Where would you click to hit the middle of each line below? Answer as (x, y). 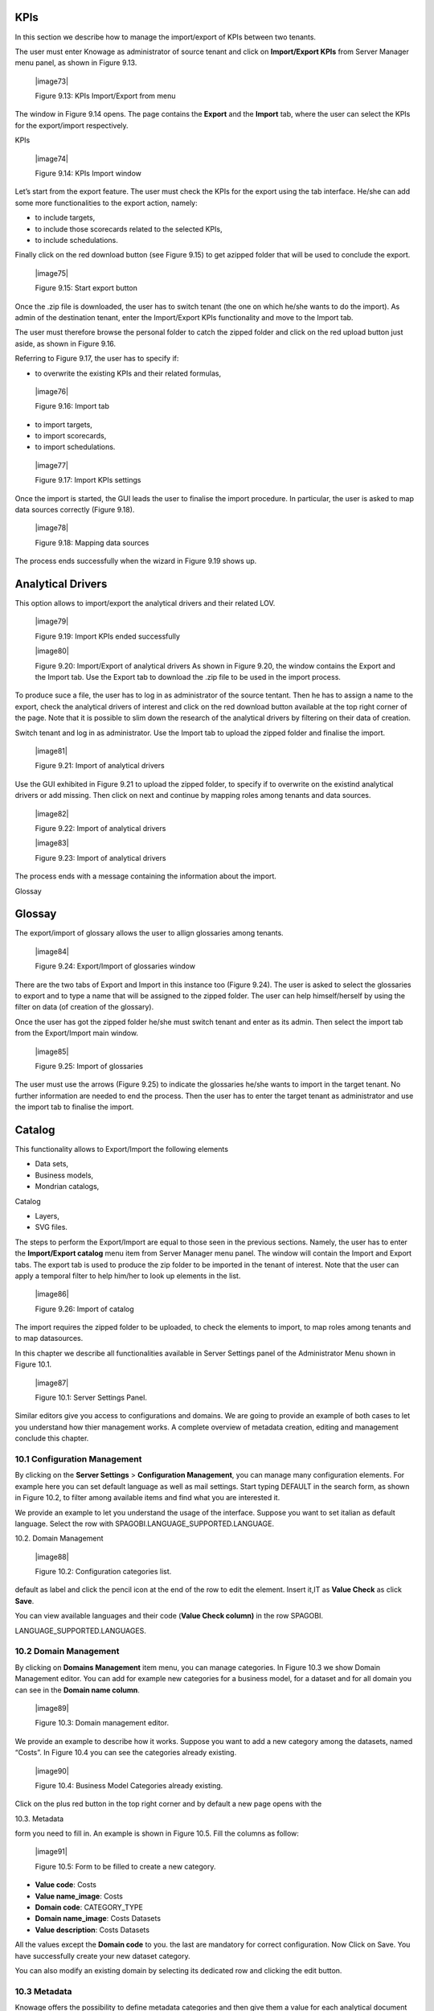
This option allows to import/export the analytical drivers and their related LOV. (145, 603)
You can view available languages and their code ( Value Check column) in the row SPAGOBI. (169, 1616)
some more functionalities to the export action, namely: (106, 203)
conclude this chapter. (52, 1438)
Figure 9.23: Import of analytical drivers (100, 857)
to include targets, (65, 218)
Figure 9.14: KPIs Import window (88, 174)
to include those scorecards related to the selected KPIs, (129, 228)
